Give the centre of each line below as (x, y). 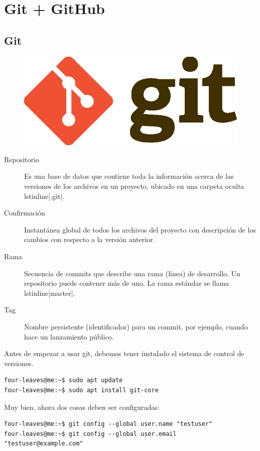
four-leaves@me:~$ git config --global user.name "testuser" (108, 424)
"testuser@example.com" (44, 444)
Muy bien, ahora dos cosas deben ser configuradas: (82, 407)
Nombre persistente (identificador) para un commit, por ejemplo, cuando (136, 327)
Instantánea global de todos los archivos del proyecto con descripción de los (140, 229)
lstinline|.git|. (44, 196)
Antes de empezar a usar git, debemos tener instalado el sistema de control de (124, 353)
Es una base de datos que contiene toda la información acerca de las (129, 176)
